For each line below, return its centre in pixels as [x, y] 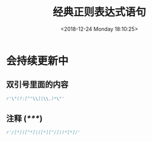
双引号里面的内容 [37, 84]
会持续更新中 [38, 61]
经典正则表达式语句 [99, 12]
